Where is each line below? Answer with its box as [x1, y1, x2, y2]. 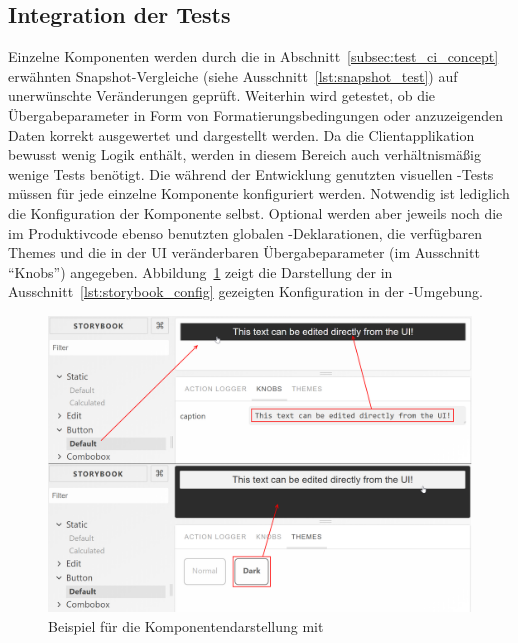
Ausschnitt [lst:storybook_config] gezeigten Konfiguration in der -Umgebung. [8, 281, 483, 302]
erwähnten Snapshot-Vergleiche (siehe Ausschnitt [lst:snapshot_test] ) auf [8, 65, 458, 86]
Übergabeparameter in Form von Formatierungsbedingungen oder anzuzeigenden [8, 104, 504, 125]
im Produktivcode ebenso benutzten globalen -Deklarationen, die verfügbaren [8, 222, 482, 243]
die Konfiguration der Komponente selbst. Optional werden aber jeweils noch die [8, 202, 503, 223]
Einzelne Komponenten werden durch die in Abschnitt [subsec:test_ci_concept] [8, 46, 499, 67]
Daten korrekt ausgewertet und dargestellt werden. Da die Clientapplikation [8, 124, 475, 145]
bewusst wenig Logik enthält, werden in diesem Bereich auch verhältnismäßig [8, 144, 481, 165]
